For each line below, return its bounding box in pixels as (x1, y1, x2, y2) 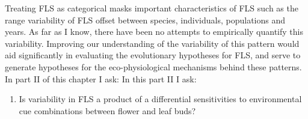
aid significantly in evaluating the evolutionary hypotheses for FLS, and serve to (5, 49, 301, 61)
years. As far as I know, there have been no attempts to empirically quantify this (5, 25, 303, 38)
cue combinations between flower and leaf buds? (19, 104, 196, 117)
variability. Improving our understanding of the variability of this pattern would (5, 37, 300, 49)
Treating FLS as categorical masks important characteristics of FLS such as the (5, 2, 298, 14)
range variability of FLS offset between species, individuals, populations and (5, 13, 286, 26)
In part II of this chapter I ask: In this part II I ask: (5, 72, 197, 85)
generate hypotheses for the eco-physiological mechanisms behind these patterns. (5, 60, 302, 73)
